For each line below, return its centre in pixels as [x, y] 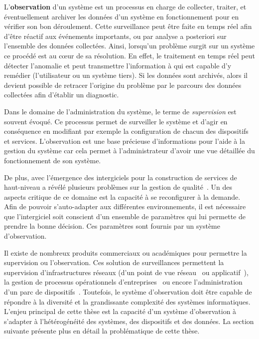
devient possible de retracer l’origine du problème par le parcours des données [123, 85]
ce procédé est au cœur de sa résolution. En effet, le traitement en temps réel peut [129, 55]
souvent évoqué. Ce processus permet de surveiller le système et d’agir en [116, 121]
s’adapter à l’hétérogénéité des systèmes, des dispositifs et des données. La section [129, 321]
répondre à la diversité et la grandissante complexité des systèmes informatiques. [127, 301]
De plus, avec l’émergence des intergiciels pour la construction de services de [121, 177]
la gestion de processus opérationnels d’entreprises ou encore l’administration [123, 282]
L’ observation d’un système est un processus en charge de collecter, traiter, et [125, 6]
